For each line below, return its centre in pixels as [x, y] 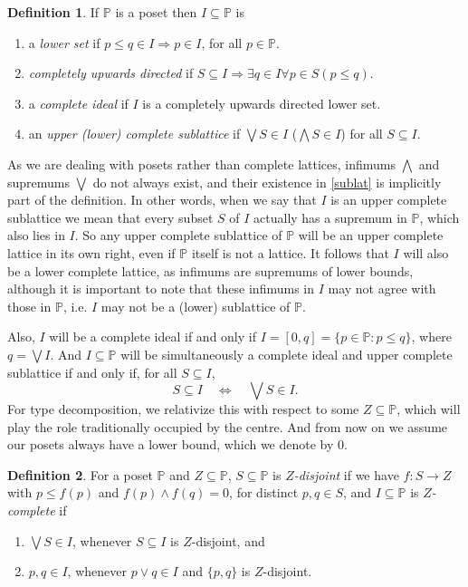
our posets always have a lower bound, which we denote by [171, 444]
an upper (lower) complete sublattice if [134, 134]
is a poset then [156, 12]
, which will [429, 409]
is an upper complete [389, 200]
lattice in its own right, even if [91, 252]
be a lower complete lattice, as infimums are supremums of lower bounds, [210, 270]
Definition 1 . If [53, 12]
